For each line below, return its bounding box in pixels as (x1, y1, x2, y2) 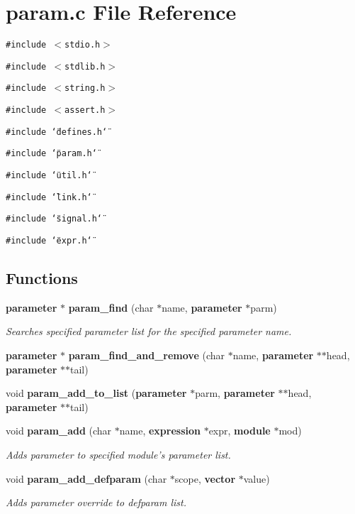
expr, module (208, 423, 271, 438)
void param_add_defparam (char (6, 471, 167, 486)
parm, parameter (195, 385, 275, 400)
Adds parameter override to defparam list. (6, 495, 186, 510)
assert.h (64, 105, 106, 116)
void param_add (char (6, 423, 112, 438)
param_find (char (68, 300, 154, 315)
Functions (6, 267, 78, 289)
